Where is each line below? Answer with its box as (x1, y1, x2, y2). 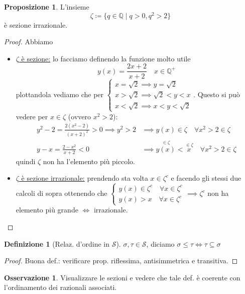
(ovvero (68, 111, 91, 121)
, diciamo (146, 238, 175, 249)
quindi (16, 156, 36, 166)
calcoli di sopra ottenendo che (16, 188, 107, 198)
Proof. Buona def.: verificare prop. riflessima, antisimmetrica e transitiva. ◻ (4, 255, 238, 266)
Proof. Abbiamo (4, 36, 53, 47)
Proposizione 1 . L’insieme (4, 2, 89, 12)
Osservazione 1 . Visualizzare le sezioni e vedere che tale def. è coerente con (4, 272, 240, 282)
